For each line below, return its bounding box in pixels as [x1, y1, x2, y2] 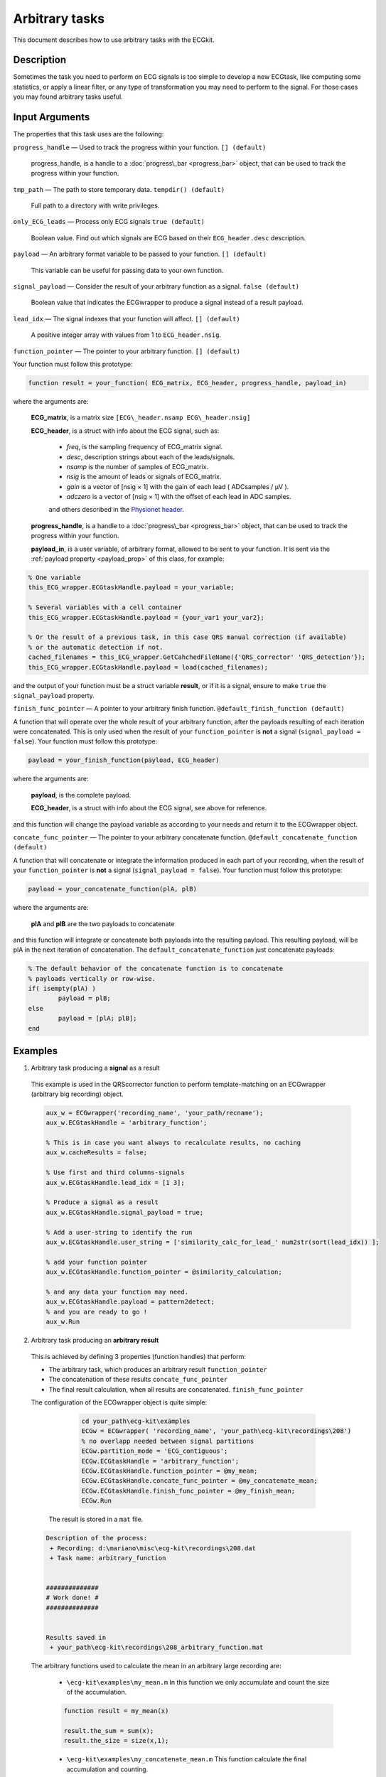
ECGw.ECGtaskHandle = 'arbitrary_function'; [81, 1457, 240, 1465]
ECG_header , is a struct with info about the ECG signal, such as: [31, 426, 220, 435]
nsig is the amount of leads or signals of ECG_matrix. [66, 473, 222, 481]
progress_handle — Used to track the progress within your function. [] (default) [13, 143, 267, 151]
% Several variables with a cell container [28, 603, 183, 611]
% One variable [28, 574, 81, 582]
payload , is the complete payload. [31, 790, 132, 799]
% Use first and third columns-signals [45, 1169, 185, 1176]
